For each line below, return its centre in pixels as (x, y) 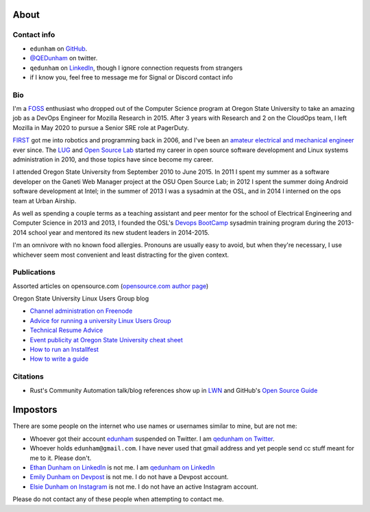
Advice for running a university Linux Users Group (100, 320)
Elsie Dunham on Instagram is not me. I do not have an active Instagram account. (144, 487)
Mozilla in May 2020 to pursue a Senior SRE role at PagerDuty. (101, 127)
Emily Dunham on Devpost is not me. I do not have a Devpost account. (129, 477)
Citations (28, 376)
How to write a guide (59, 359)
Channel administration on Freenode (81, 311)
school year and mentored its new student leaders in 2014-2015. (119, 232)
